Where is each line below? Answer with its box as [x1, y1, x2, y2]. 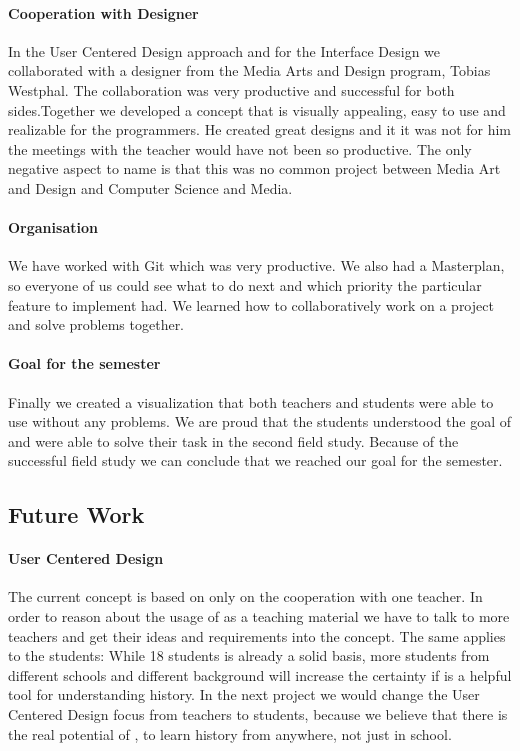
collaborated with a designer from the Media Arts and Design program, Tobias [8, 60, 491, 81]
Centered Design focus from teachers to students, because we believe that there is [8, 704, 508, 725]
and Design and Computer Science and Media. [8, 177, 293, 198]
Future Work [8, 499, 145, 530]
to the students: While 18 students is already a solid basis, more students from [8, 645, 490, 666]
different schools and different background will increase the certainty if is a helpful [8, 664, 512, 685]
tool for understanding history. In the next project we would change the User [8, 684, 480, 705]
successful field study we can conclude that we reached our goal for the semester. [8, 450, 503, 471]
